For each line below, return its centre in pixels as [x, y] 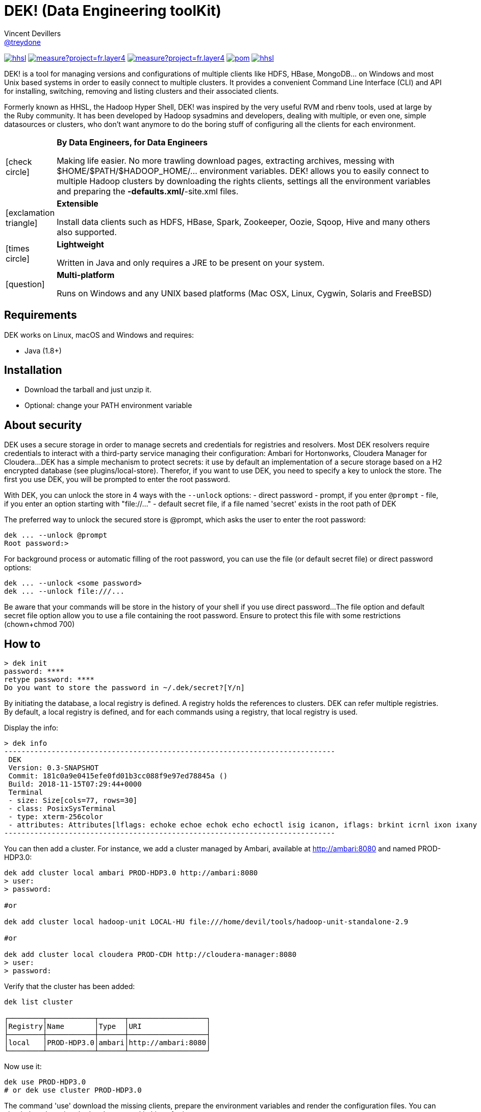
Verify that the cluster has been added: [70, 987]
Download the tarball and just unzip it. [88, 390]
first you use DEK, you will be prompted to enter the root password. [117, 479]
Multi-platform [86, 275]
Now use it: [23, 1067]
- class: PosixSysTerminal [62, 809]
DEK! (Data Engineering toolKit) [113, 11]
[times [18, 248]
